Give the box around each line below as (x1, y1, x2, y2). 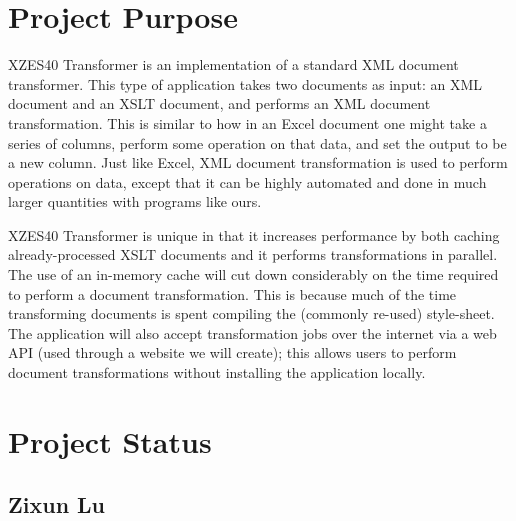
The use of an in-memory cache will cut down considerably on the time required (8, 264, 499, 285)
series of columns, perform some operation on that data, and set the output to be (8, 132, 507, 153)
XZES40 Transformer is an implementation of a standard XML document (8, 54, 459, 75)
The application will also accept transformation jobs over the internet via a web (8, 322, 497, 343)
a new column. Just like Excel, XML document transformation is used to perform (8, 152, 508, 173)
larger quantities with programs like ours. (8, 191, 262, 212)
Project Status (8, 420, 212, 461)
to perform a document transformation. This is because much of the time (8, 283, 457, 304)
